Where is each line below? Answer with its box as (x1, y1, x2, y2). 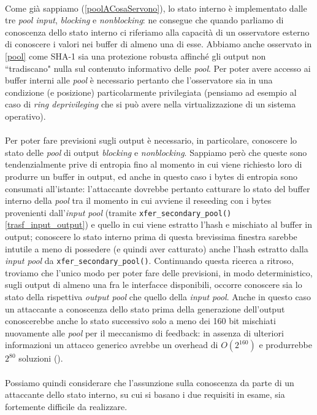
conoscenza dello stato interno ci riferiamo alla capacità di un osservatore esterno (5, 25, 310, 38)
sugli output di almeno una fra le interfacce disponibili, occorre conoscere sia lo (5, 278, 302, 291)
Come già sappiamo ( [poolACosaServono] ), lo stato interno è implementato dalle (5, 1, 307, 14)
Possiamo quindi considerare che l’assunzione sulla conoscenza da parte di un (5, 376, 294, 389)
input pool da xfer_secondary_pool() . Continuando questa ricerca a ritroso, (5, 254, 294, 267)
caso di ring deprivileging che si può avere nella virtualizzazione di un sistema (5, 98, 296, 111)
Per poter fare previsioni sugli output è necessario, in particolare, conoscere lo (5, 134, 297, 147)
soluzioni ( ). (18, 352, 63, 365)
